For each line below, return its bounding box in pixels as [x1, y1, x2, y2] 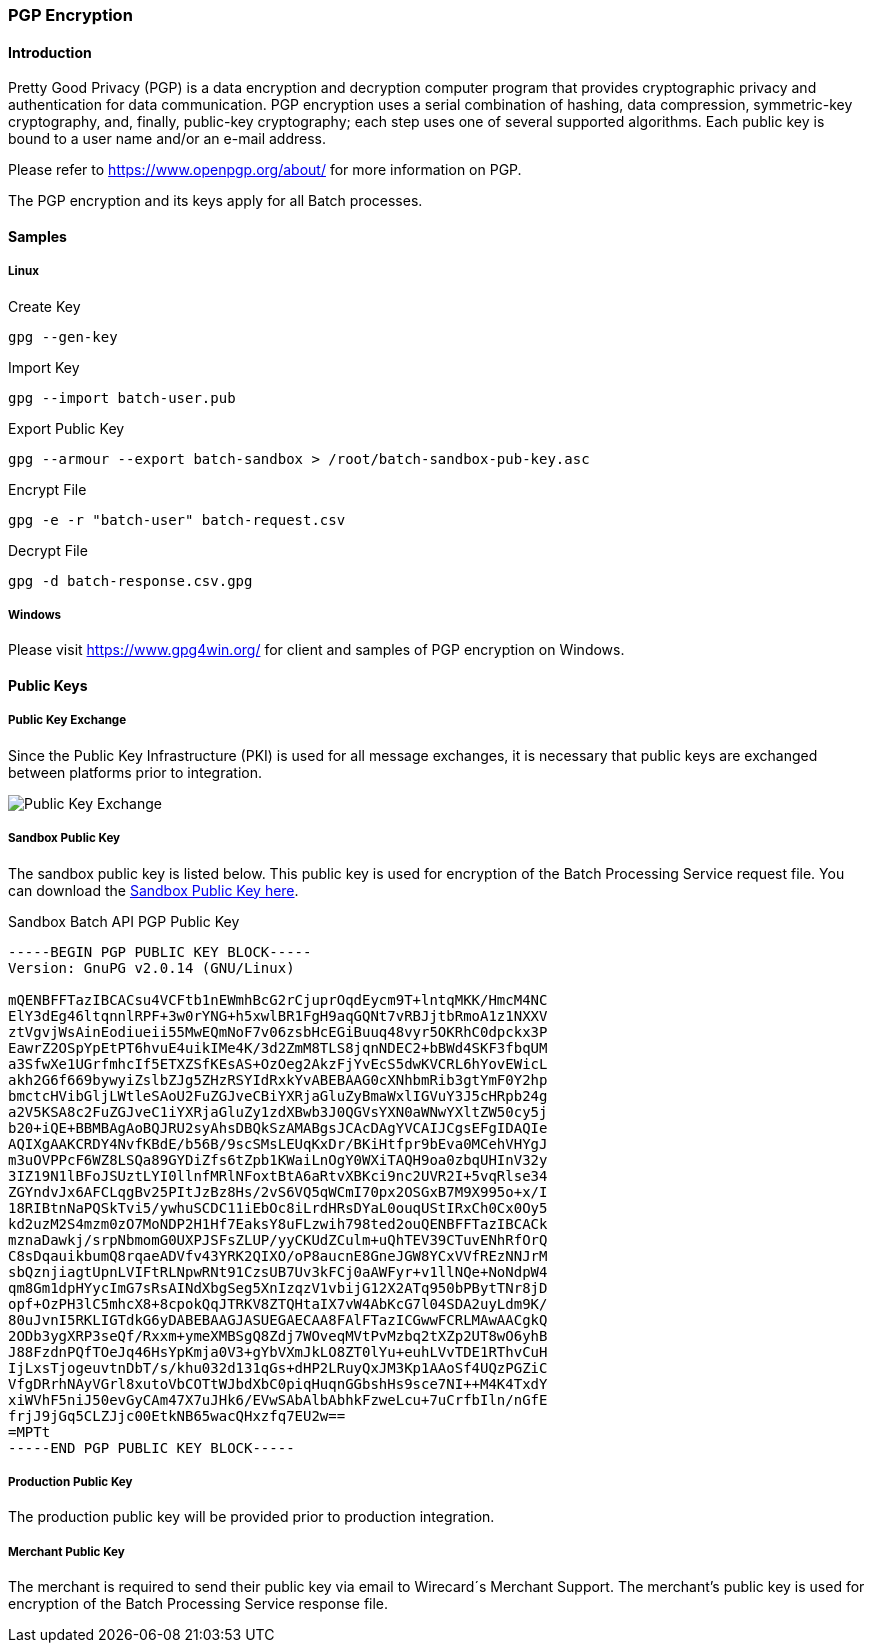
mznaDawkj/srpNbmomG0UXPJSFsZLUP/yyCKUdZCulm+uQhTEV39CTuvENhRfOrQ [8, 1231, 548, 1248]
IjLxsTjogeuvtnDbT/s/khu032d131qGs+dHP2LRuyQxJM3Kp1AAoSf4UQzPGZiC [8, 1359, 548, 1376]
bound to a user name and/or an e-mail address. [8, 130, 327, 148]
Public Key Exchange [8, 713, 127, 728]
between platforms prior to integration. [8, 763, 262, 781]
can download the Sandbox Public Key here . [8, 881, 299, 899]
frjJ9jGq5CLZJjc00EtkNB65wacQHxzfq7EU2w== [8, 1407, 346, 1424]
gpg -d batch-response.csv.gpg [8, 572, 253, 589]
